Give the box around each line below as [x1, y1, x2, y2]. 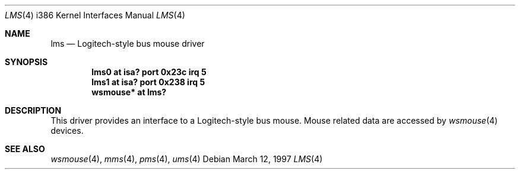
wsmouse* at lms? [91, 87, 167, 97]
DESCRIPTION [5, 105, 62, 115]
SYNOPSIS [5, 57, 48, 67]
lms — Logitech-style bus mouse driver [50, 38, 205, 49]
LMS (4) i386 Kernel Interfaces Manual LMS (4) [5, 10, 185, 20]
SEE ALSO [5, 144, 45, 154]
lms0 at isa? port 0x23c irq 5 [91, 67, 207, 77]
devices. [50, 125, 84, 136]
